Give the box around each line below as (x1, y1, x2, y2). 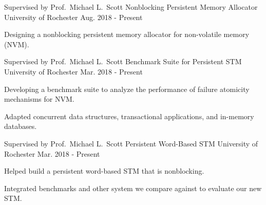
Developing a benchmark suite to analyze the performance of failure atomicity (4, 83, 250, 94)
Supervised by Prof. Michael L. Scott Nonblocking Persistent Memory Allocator (4, 2, 258, 12)
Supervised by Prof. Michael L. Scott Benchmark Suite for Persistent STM (4, 56, 242, 67)
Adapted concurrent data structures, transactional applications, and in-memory (4, 110, 254, 121)
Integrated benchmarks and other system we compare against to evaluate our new (4, 182, 262, 193)
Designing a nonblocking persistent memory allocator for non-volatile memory (4, 29, 250, 40)
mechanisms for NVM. (4, 94, 74, 104)
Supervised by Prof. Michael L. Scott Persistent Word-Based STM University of (4, 138, 258, 148)
